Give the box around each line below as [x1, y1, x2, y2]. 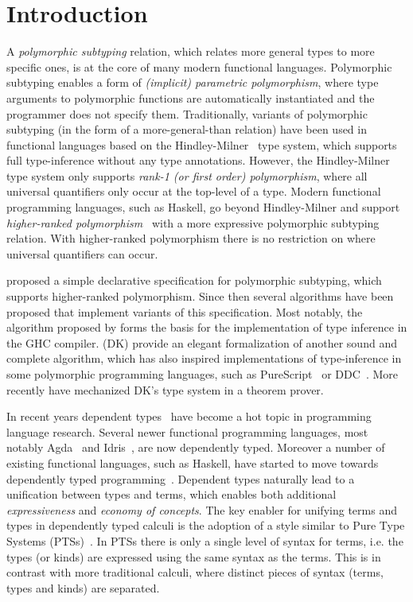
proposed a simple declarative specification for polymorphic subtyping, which [6, 272, 382, 289]
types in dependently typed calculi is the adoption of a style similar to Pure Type [6, 517, 405, 534]
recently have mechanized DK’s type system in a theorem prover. [6, 381, 324, 398]
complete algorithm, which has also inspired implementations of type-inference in [6, 350, 402, 367]
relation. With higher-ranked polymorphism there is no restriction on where [6, 230, 376, 247]
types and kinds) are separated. [6, 579, 160, 596]
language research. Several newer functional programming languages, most [6, 423, 368, 440]
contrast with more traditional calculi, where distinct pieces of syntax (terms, [6, 564, 384, 581]
